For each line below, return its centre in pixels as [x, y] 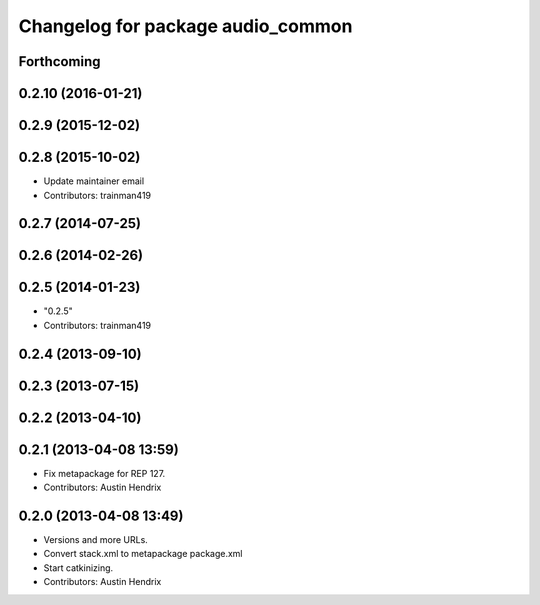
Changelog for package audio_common [185, 26]
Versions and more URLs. [96, 540]
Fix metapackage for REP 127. [104, 473]
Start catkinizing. [78, 567]
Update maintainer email [94, 181]
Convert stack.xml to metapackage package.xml [143, 554]
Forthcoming [59, 61]
